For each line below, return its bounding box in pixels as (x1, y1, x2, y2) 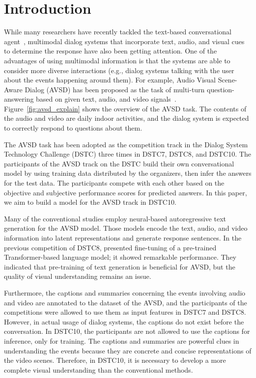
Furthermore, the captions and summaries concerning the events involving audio (4, 287, 246, 297)
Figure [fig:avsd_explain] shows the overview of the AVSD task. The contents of (4, 103, 247, 113)
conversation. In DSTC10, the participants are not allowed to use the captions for (4, 326, 250, 336)
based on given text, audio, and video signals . (36, 94, 176, 104)
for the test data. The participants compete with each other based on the (4, 178, 225, 188)
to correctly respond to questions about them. (4, 123, 142, 133)
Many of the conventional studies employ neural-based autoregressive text (4, 213, 226, 223)
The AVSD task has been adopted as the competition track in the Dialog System (4, 139, 248, 149)
